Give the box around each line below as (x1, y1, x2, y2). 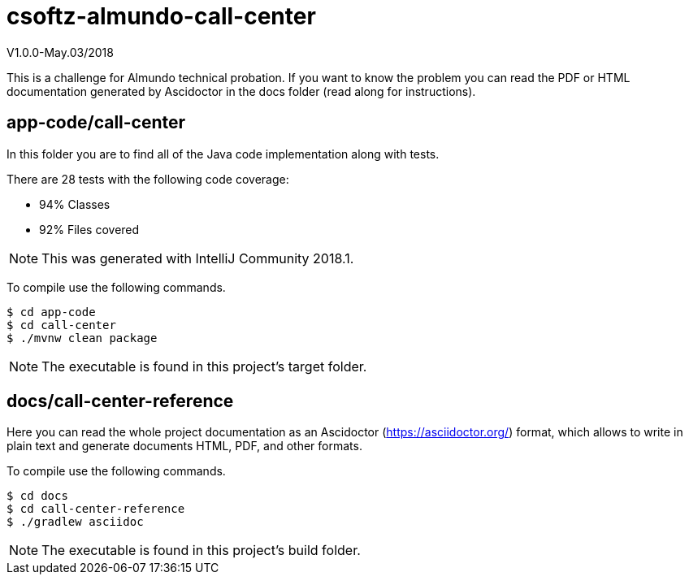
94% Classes (39, 197, 110, 211)
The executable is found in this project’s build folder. (41, 542, 361, 559)
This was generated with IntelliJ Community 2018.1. (41, 249, 354, 267)
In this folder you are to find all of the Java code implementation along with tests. (6, 146, 440, 161)
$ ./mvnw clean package (6, 331, 158, 345)
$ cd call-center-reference (6, 502, 185, 516)
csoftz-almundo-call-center (6, 2, 316, 30)
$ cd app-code (6, 305, 96, 319)
